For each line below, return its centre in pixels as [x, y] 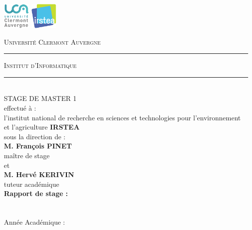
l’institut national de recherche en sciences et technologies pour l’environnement [122, 117]
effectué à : [20, 107]
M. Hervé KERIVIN [39, 174]
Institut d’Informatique [40, 65]
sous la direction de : [35, 136]
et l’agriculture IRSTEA [42, 127]
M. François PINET [38, 146]
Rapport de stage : [36, 193]
